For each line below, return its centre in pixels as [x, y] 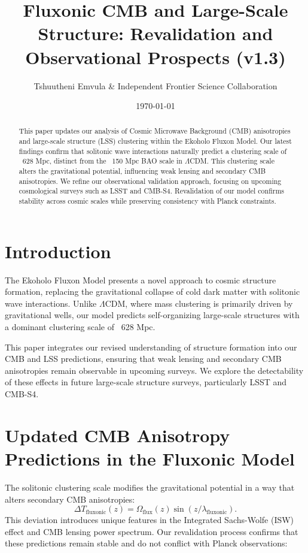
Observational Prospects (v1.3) [155, 57]
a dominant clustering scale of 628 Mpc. [80, 327]
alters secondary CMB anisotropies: [70, 499]
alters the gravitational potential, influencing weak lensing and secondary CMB [142, 171]
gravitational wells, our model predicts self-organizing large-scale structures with [152, 315]
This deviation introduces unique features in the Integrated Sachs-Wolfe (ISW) [150, 520]
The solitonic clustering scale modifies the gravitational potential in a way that [150, 487]
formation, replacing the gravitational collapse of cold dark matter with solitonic [153, 291]
